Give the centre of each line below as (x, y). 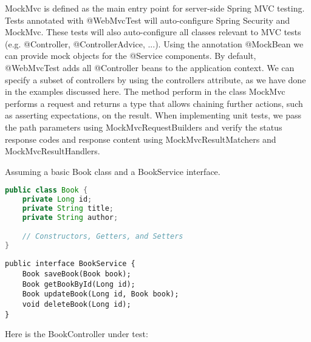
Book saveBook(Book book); (77, 274)
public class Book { (46, 190)
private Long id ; (57, 200)
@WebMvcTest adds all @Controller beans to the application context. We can (150, 67)
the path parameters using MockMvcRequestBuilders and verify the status (144, 127)
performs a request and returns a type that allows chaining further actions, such (154, 103)
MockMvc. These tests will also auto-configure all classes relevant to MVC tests (153, 32)
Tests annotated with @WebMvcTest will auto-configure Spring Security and (147, 20)
